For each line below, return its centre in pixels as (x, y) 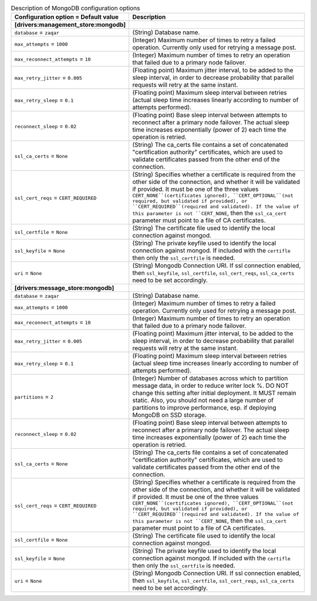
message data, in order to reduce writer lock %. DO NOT (210, 386)
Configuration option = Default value (67, 17)
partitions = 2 (34, 397)
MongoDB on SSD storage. (169, 415)
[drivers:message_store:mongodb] (64, 288)
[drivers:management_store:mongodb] (70, 25)
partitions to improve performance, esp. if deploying (204, 408)
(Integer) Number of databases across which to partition (210, 378)
